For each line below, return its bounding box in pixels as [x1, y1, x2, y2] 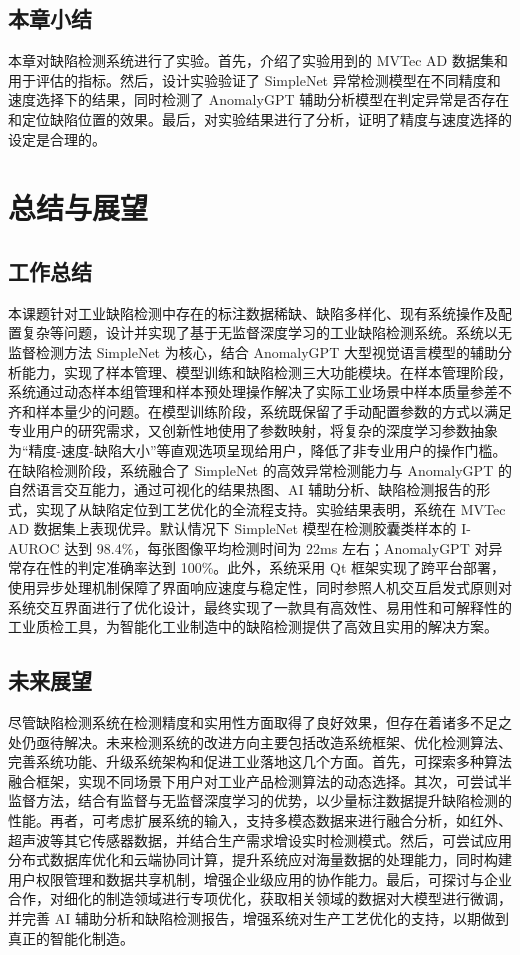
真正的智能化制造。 [8, 927, 134, 948]
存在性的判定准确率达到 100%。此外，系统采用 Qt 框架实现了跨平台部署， [21, 557, 505, 578]
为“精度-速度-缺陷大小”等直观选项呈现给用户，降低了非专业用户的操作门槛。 [8, 439, 507, 460]
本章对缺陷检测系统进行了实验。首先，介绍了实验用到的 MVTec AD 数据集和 [8, 50, 508, 71]
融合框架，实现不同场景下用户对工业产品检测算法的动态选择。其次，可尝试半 [8, 770, 512, 791]
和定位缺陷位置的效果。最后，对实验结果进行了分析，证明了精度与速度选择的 [8, 108, 512, 129]
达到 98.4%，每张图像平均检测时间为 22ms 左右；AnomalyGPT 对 [64, 537, 489, 558]
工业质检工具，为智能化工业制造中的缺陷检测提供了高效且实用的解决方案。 [8, 616, 498, 637]
